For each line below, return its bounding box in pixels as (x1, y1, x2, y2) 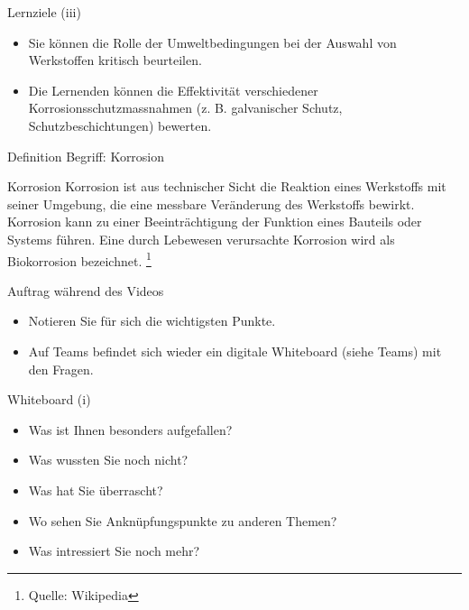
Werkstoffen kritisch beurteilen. (28, 51, 202, 69)
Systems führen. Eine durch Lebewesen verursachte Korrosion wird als (7, 229, 395, 248)
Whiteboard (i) (7, 390, 91, 409)
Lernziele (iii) (7, 3, 81, 21)
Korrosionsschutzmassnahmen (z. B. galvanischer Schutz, (28, 98, 343, 117)
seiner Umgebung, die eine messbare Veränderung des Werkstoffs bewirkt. (7, 194, 415, 213)
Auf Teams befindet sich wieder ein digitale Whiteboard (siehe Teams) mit (28, 341, 442, 360)
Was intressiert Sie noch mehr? (28, 541, 200, 560)
